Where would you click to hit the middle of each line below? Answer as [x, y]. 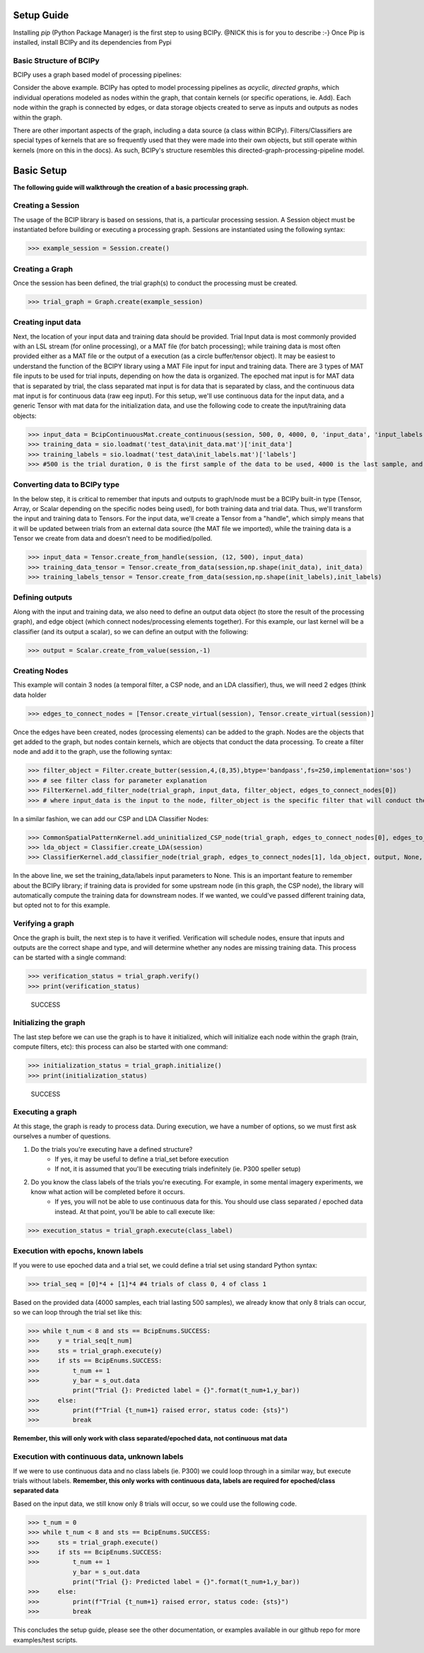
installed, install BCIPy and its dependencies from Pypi [93, 42]
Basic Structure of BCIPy [57, 60]
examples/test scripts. [45, 1640]
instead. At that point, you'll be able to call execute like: [135, 1211]
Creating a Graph [43, 269]
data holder [30, 694]
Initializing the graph [49, 1023]
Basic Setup [40, 170]
